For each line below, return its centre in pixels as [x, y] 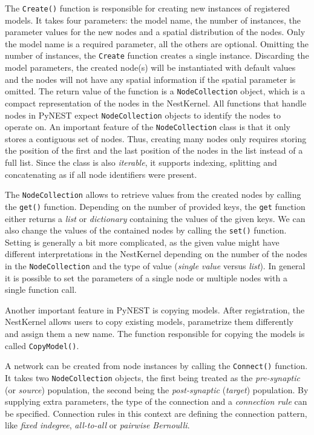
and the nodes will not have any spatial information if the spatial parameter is [150, 79]
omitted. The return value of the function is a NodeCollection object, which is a [155, 91]
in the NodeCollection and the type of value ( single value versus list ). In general [155, 265]
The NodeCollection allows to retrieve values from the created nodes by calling [153, 195]
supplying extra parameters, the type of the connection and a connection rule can [156, 401]
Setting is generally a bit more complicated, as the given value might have [142, 242]
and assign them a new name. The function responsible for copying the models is [155, 333]
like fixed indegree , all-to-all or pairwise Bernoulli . [97, 425]
